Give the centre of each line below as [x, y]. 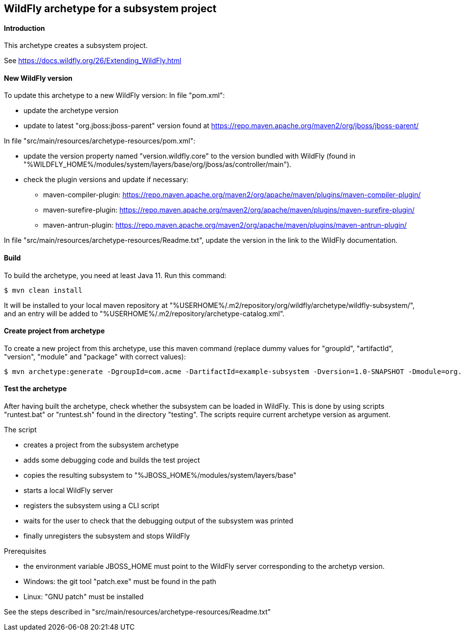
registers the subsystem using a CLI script [92, 506]
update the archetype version [71, 111]
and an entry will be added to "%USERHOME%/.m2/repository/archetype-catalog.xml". [144, 313]
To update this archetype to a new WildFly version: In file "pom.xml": [115, 95]
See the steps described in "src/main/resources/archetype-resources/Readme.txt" [138, 612]
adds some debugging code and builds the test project [112, 460]
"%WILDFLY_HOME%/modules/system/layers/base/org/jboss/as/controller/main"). [158, 165]
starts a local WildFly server [68, 491]
